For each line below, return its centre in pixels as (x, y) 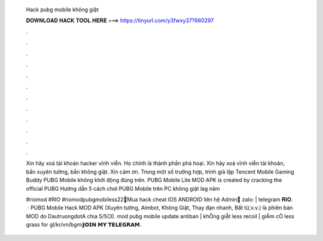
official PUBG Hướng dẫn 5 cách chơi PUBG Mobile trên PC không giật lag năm (123, 188)
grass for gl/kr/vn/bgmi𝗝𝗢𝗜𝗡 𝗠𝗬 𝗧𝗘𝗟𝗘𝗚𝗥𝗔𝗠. (84, 225)
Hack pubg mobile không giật (62, 10)
